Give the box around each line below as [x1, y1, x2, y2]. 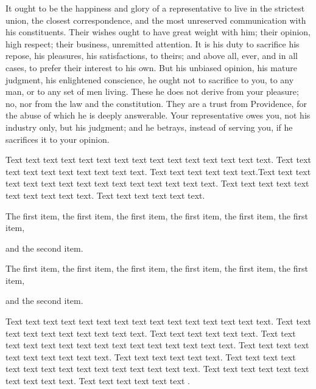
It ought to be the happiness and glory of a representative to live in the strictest [5, 2, 305, 14]
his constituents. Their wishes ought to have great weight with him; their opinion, [5, 26, 311, 38]
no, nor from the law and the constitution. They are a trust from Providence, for [5, 97, 307, 109]
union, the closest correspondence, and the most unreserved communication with [5, 13, 306, 26]
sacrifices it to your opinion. [5, 133, 110, 145]
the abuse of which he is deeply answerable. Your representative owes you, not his [5, 109, 311, 122]
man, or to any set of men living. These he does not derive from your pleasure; [5, 85, 299, 98]
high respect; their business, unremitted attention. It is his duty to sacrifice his [5, 37, 300, 50]
